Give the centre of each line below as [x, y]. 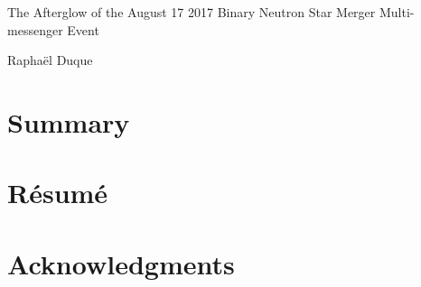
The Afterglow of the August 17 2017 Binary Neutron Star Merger [192, 12]
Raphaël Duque [50, 60]
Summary [69, 121]
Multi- [397, 12]
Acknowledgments [121, 263]
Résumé [58, 193]
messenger [35, 29]
